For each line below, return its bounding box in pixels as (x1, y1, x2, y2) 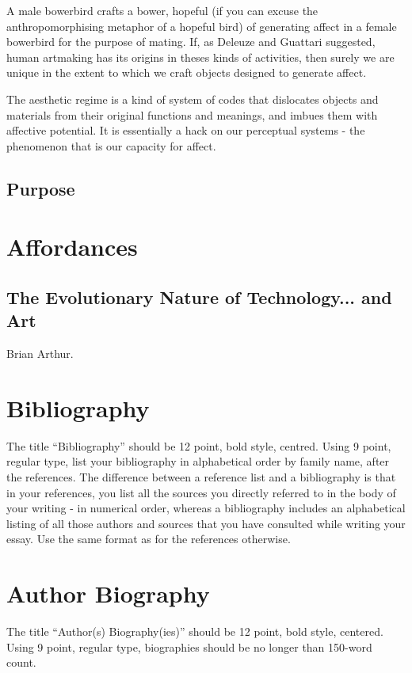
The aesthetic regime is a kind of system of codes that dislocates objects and (6, 90, 379, 107)
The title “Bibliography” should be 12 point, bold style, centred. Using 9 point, (6, 437, 391, 454)
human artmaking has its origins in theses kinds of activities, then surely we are (6, 48, 395, 65)
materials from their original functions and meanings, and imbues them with (6, 106, 378, 123)
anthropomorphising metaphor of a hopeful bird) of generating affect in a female (6, 17, 397, 34)
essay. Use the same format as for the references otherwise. (6, 530, 291, 547)
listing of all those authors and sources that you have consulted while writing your (6, 515, 406, 531)
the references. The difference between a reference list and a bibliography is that (6, 469, 396, 485)
